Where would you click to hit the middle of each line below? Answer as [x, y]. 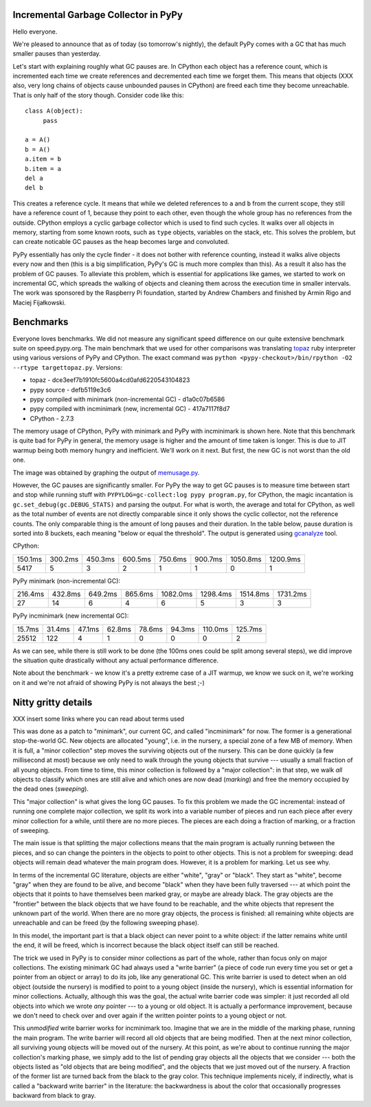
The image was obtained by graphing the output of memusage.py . [106, 472]
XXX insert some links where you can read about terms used [99, 719]
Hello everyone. [35, 32]
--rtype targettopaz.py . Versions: [68, 367]
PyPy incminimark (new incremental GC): [71, 616]
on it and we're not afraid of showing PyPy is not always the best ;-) [109, 682]
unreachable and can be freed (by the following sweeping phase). [106, 923]
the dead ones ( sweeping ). [51, 789]
